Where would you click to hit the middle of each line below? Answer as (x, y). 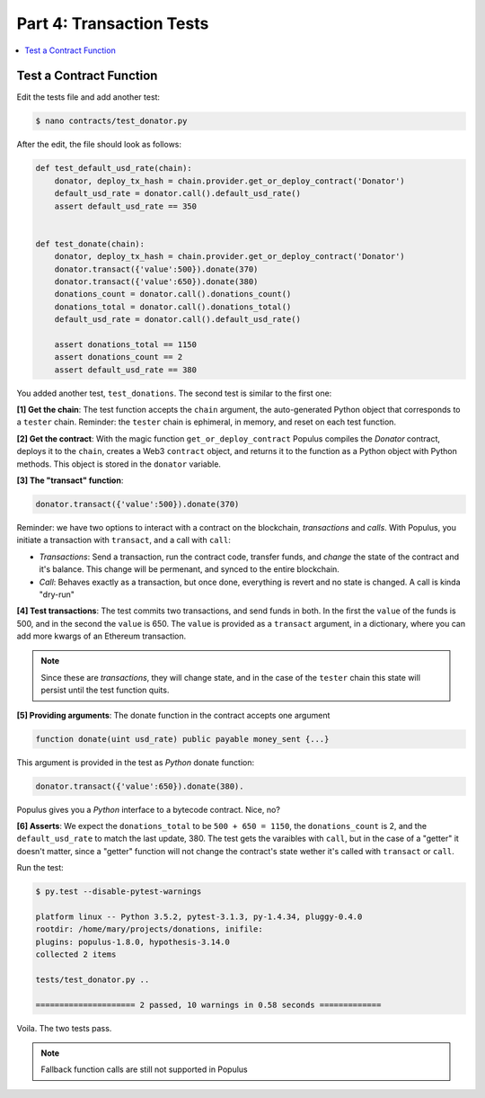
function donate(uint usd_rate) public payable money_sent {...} (182, 739)
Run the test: (40, 868)
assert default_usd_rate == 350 (126, 206)
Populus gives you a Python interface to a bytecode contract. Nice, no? (148, 809)
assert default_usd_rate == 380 (126, 370)
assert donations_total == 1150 (126, 344)
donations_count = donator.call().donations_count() (173, 294)
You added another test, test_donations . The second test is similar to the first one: (174, 393)
